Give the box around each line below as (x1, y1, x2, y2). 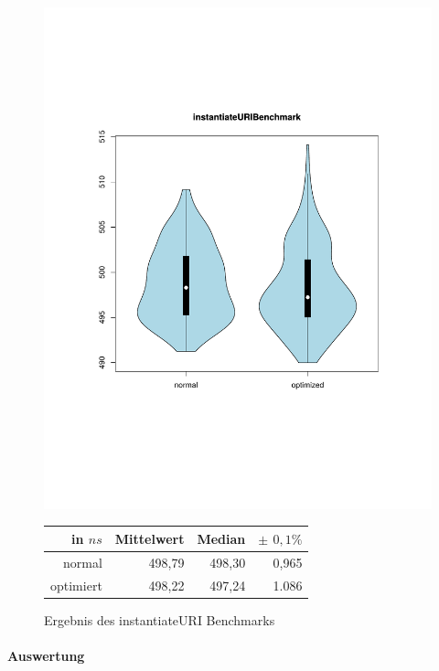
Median (197, 528, 246, 548)
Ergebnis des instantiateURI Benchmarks (44, 610, 275, 629)
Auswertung (7, 645, 85, 665)
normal (63, 552, 102, 571)
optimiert (50, 575, 102, 594)
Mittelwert (114, 528, 185, 548)
